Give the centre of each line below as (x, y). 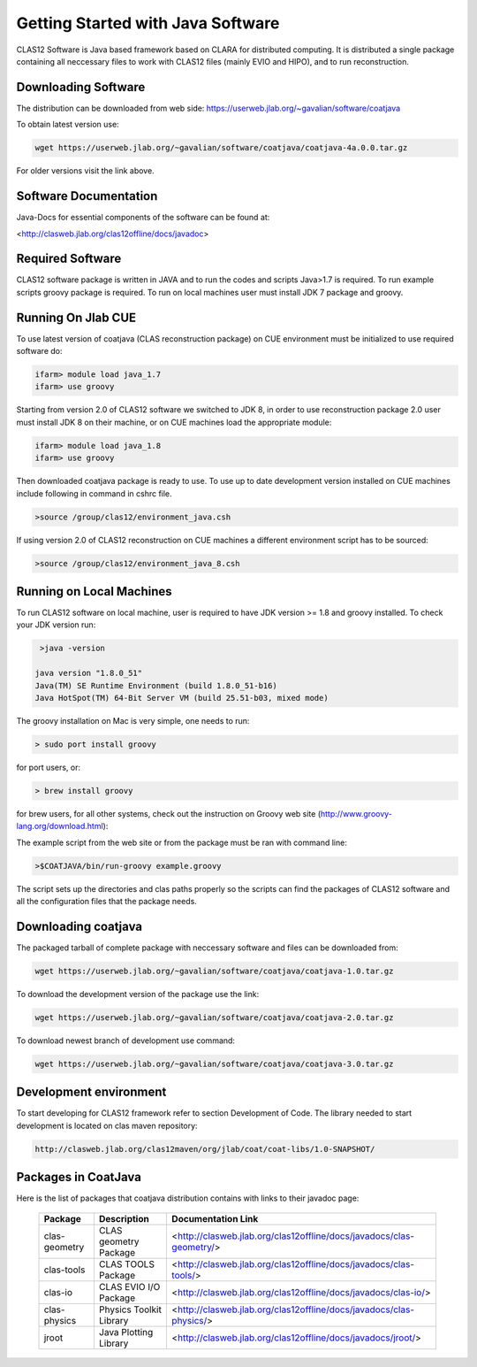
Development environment (91, 1092)
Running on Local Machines (94, 591)
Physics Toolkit (130, 1309)
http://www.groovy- (356, 813)
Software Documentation (87, 196)
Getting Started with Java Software (148, 23)
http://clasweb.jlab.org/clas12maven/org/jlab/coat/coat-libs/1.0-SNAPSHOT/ (205, 1149)
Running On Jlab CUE (76, 317)
